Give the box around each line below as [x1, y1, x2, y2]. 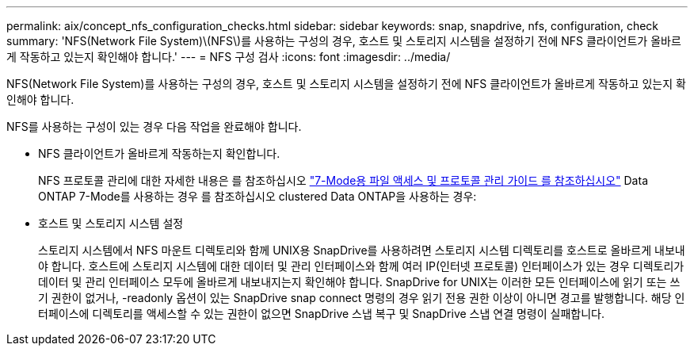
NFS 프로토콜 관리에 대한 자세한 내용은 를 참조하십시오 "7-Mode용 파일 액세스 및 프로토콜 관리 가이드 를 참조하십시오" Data [38, 174, 648, 187]
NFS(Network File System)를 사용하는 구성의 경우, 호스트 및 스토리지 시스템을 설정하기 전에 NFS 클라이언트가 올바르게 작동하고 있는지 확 [6, 77, 686, 90]
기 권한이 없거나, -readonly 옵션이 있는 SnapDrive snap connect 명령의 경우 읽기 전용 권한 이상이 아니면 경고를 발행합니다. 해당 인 [38, 291, 685, 304]
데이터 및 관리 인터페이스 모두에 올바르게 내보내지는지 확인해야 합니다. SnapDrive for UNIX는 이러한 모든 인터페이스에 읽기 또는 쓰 [38, 275, 681, 289]
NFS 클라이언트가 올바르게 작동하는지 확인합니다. [38, 147, 280, 160]
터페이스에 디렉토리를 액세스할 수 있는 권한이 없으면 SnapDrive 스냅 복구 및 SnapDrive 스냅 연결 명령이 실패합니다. [38, 307, 604, 320]
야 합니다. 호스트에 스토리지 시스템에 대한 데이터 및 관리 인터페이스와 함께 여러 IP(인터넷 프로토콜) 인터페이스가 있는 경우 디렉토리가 [38, 259, 684, 273]
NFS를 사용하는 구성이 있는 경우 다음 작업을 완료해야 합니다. [6, 120, 302, 133]
